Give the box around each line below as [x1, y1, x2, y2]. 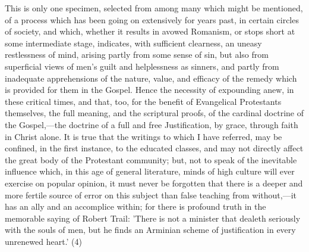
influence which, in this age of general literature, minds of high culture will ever [5, 165, 295, 178]
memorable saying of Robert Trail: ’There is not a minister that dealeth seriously [5, 211, 301, 224]
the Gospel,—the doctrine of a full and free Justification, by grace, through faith [5, 118, 298, 130]
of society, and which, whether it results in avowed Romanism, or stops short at [5, 25, 295, 38]
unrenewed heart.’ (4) [5, 235, 82, 247]
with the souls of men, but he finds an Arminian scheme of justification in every [5, 223, 296, 236]
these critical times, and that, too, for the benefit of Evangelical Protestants [5, 95, 282, 107]
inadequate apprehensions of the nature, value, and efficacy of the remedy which [5, 71, 297, 84]
